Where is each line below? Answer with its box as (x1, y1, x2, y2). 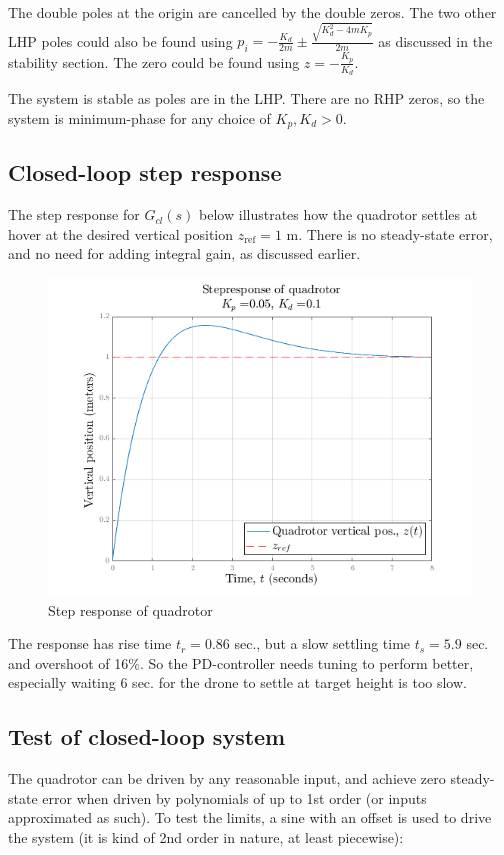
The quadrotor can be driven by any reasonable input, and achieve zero (8, 768, 446, 789)
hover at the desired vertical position (8, 223, 234, 244)
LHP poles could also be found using (8, 30, 233, 51)
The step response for (8, 204, 140, 225)
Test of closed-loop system (8, 721, 286, 752)
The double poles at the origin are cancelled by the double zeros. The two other (8, 2, 497, 22)
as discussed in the (378, 30, 493, 51)
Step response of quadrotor (48, 599, 213, 620)
